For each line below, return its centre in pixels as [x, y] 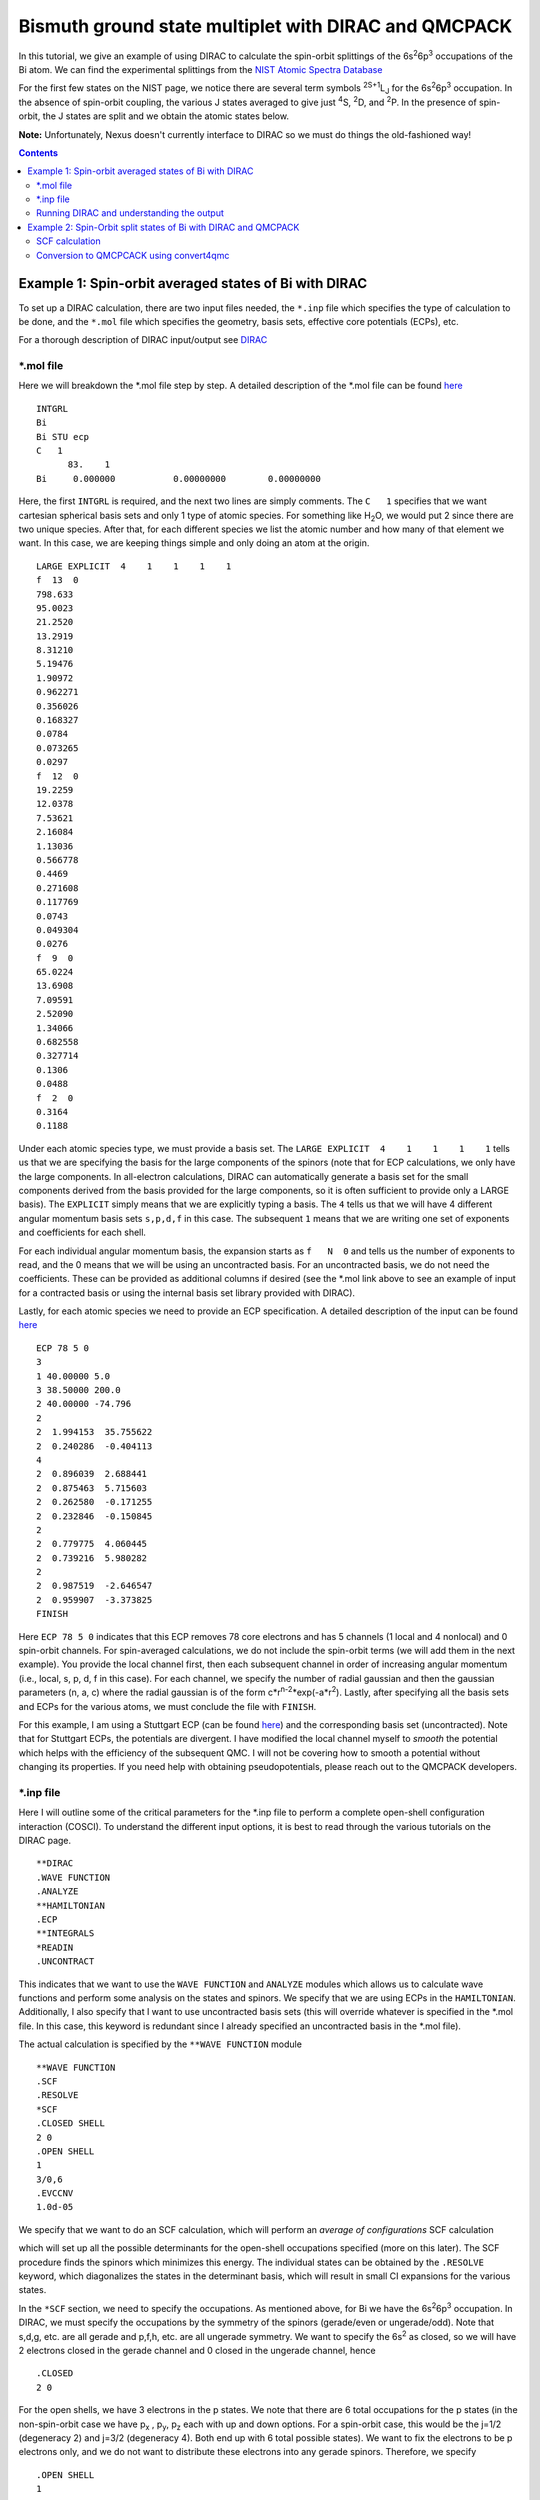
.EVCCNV [55, 2193]
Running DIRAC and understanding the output [130, 213]
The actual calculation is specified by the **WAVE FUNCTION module [160, 2044]
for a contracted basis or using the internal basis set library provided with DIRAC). [186, 1292]
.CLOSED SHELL [70, 2123]
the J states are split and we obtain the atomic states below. [166, 116]
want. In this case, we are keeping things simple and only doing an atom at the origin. [194, 543]
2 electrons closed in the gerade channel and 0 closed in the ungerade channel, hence [197, 2350]
